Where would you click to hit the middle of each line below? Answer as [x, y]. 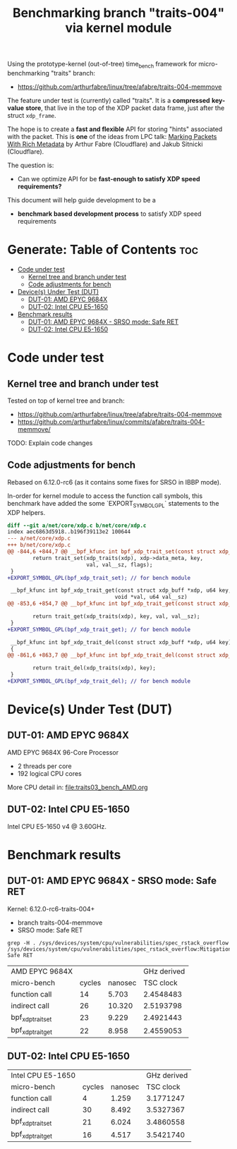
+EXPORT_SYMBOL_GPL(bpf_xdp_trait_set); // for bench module [99, 578]
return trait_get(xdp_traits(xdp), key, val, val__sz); [116, 616]
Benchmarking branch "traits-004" [119, 13]
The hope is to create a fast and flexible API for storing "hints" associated [115, 129]
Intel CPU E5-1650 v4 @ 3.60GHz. [57, 826]
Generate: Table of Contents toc [103, 250]
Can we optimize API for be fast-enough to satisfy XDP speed [109, 178]
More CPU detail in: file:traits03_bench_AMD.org [78, 787]
